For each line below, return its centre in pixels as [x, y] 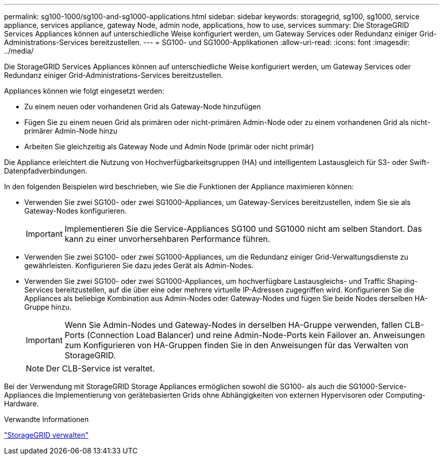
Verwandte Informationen [47, 419]
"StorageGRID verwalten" [46, 435]
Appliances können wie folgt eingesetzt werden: [84, 91]
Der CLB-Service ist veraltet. [101, 368]
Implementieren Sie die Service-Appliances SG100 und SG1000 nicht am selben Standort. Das [243, 229]
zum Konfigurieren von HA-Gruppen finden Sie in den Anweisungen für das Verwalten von [236, 345]
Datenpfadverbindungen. [46, 171]
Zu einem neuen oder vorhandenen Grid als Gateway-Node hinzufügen [143, 107]
